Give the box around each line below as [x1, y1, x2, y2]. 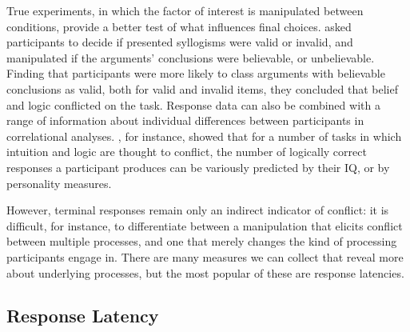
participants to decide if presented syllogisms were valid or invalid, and [6, 34, 353, 50]
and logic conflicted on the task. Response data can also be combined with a [6, 96, 380, 113]
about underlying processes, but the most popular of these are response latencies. [6, 264, 404, 281]
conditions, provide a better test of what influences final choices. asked [6, 18, 352, 34]
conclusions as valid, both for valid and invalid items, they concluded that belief [6, 80, 398, 97]
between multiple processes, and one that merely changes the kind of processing [6, 233, 397, 250]
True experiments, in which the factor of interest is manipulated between [6, 2, 364, 18]
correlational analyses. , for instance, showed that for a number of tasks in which [6, 127, 402, 144]
